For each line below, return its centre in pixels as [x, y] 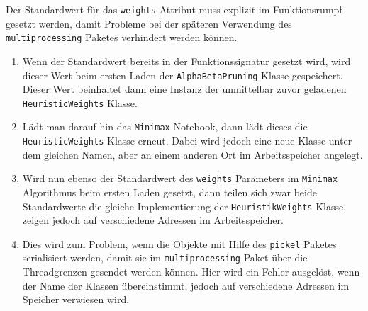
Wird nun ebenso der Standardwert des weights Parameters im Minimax [180, 178]
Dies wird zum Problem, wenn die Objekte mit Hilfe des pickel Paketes [179, 243]
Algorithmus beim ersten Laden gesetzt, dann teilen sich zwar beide [169, 192]
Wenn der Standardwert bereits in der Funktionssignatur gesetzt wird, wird [186, 61]
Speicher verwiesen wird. [76, 299]
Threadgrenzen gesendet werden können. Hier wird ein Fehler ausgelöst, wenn [191, 272]
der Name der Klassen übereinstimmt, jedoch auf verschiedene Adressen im [186, 285]
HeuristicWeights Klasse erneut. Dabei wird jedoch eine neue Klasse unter [187, 141]
